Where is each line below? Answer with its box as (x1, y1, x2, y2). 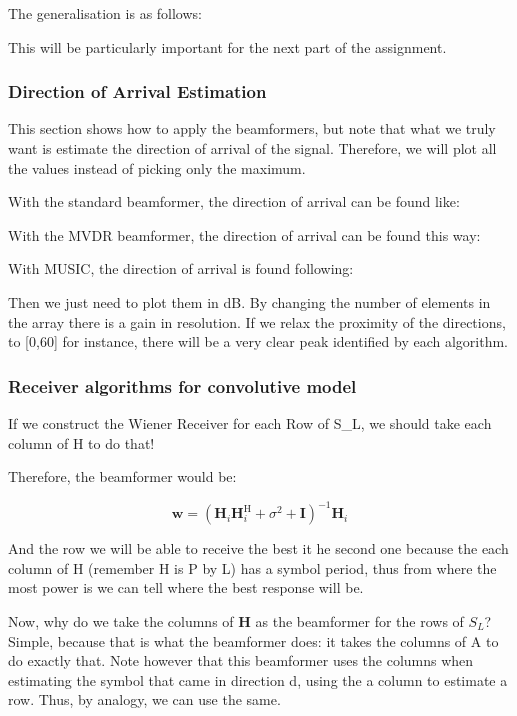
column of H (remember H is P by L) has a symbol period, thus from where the (8, 557, 497, 578)
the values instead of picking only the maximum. (8, 157, 306, 178)
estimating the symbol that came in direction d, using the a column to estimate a (8, 669, 508, 690)
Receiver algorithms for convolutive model (8, 373, 357, 398)
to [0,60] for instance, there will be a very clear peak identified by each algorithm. (8, 331, 508, 352)
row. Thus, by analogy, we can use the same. (8, 689, 281, 710)
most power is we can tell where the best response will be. (8, 577, 364, 598)
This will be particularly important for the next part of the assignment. (8, 36, 447, 57)
